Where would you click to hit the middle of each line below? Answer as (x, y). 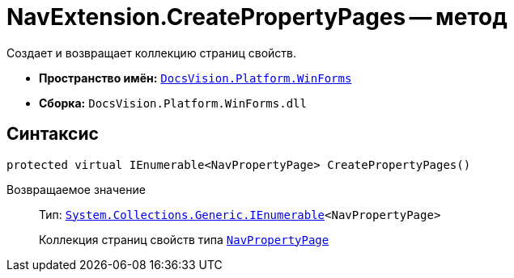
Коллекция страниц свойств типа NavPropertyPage (184, 239)
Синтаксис (53, 134)
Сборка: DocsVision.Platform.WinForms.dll (173, 103)
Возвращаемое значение (76, 189)
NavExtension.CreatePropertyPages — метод (257, 17)
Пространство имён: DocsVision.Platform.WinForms (195, 78)
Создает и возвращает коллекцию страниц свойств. (152, 53)
